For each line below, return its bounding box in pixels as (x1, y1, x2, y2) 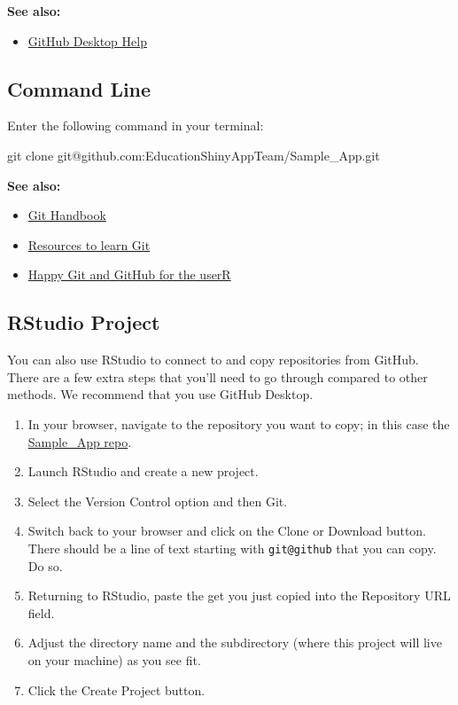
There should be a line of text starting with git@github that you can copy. (27, 538, 437, 557)
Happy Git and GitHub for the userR (27, 265, 231, 284)
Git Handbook (27, 206, 106, 224)
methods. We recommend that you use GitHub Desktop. (7, 385, 314, 403)
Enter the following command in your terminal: (7, 116, 264, 135)
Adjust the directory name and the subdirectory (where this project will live (27, 633, 442, 652)
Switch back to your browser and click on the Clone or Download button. (27, 521, 427, 540)
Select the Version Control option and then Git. (27, 491, 288, 510)
